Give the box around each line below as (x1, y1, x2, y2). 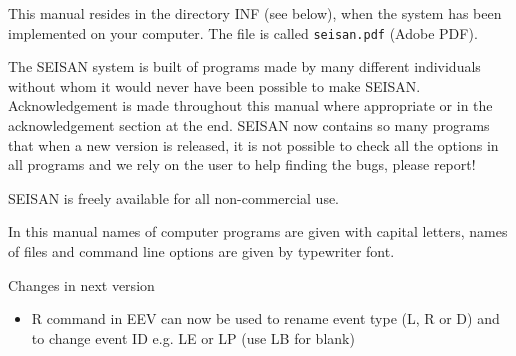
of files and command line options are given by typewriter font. (8, 241, 395, 261)
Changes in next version (8, 274, 155, 295)
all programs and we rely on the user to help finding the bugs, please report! (8, 154, 476, 175)
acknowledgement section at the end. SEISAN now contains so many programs (8, 115, 490, 136)
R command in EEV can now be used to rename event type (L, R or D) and (31, 308, 500, 329)
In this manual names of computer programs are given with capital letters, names (8, 221, 508, 242)
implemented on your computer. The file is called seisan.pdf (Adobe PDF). (8, 22, 478, 43)
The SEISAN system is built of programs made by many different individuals (8, 56, 481, 77)
